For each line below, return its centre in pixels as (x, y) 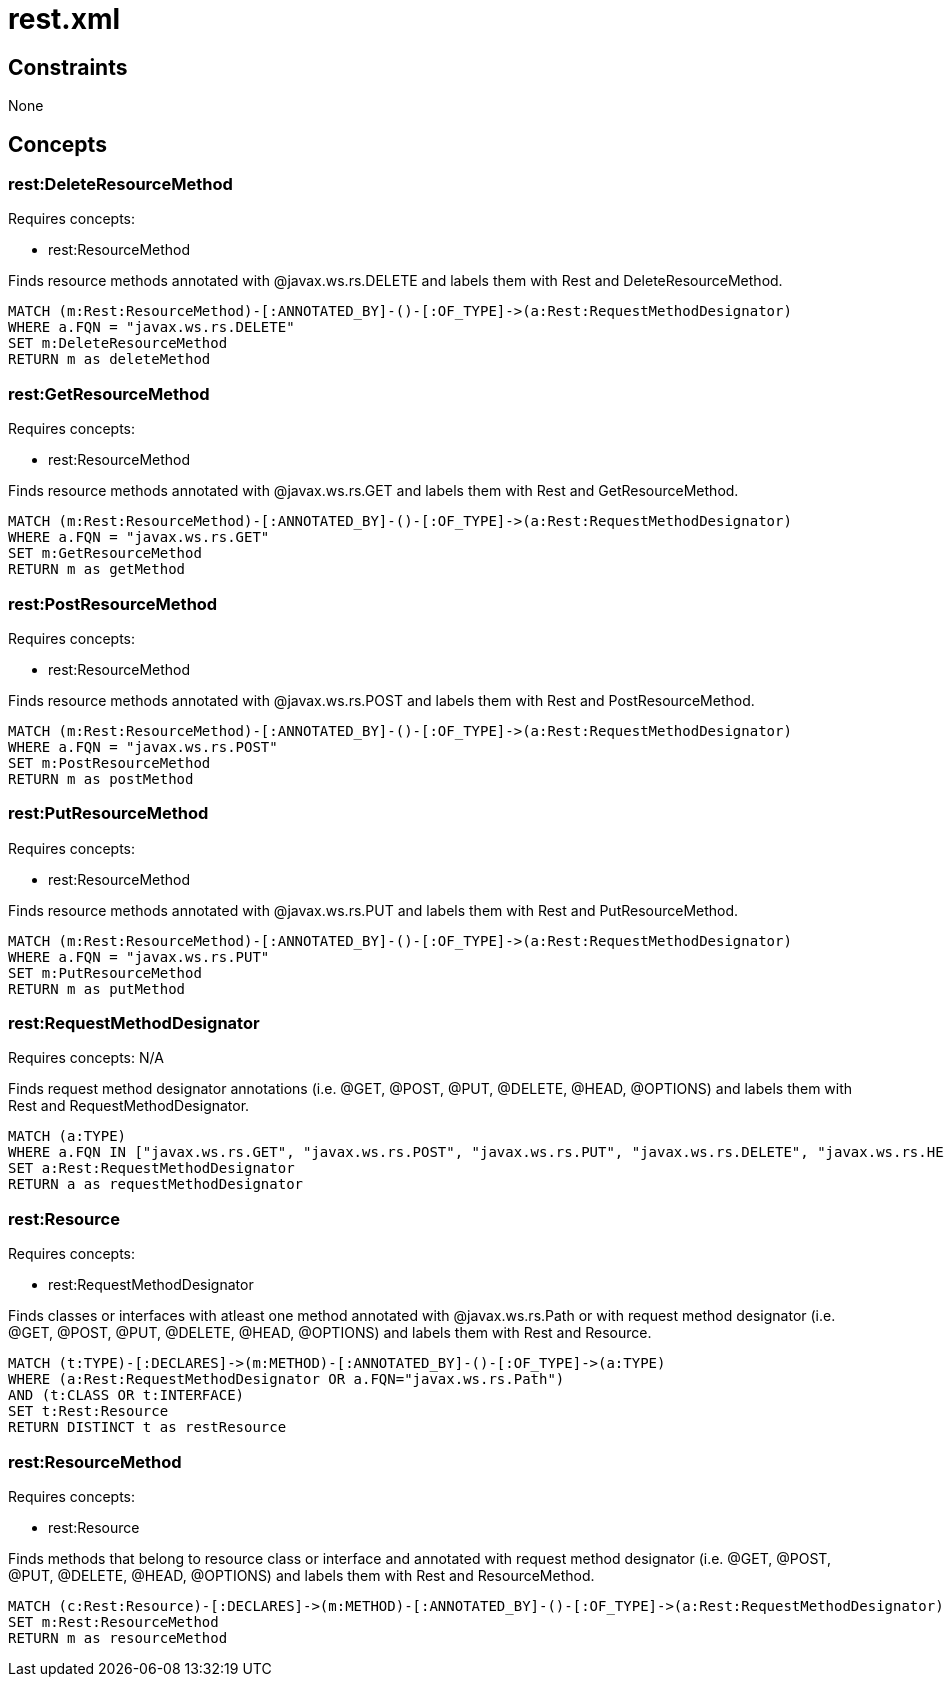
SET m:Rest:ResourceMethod (113, 1621)
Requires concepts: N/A (86, 1058)
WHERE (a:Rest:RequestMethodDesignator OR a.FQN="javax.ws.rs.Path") (286, 1379)
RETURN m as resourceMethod (118, 1637)
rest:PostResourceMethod (113, 603)
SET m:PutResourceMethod (105, 972)
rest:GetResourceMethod (109, 393)
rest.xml (64, 19)
